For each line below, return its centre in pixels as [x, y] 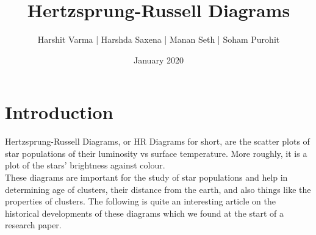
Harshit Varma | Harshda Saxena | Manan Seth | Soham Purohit [159, 39]
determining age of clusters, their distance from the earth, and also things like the [158, 189]
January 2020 [159, 60]
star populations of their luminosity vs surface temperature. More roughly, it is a [156, 153]
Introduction [59, 112]
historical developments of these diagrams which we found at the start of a [145, 213]
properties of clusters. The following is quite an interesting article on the [140, 201]
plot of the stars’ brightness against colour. [85, 165]
